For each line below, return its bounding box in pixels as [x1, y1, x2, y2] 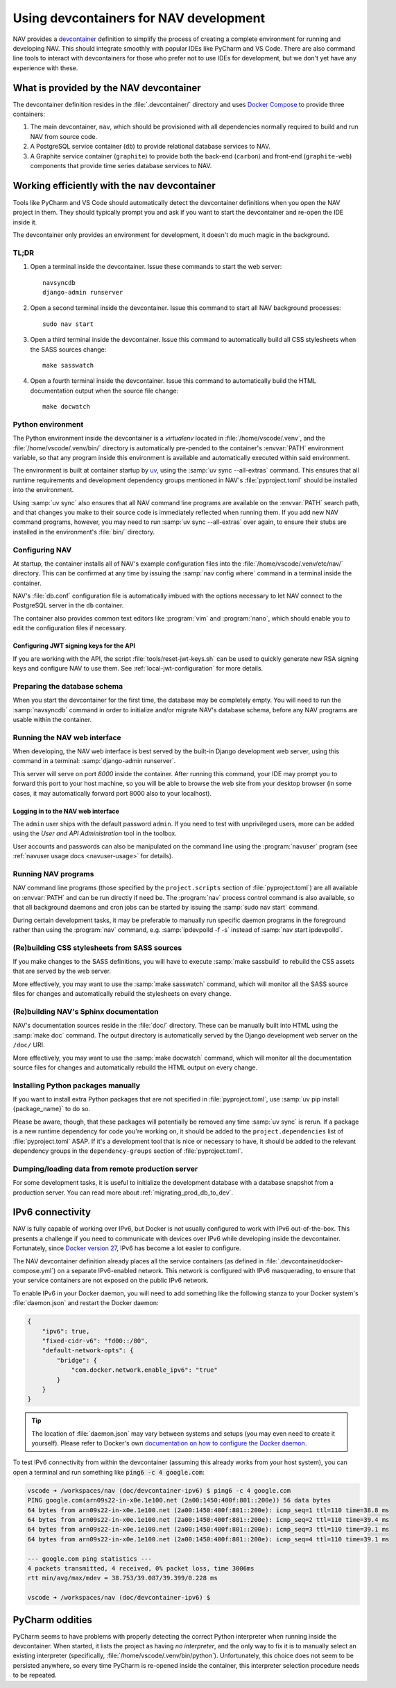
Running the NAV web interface [12, 732, 121, 742]
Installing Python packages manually [12, 1081, 141, 1090]
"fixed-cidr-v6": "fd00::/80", [42, 1336, 148, 1345]
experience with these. [12, 63, 78, 72]
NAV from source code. [30, 132, 98, 140]
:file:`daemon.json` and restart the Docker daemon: [12, 1299, 159, 1307]
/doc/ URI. [12, 1041, 45, 1049]
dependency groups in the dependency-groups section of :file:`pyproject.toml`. [12, 1147, 243, 1155]
